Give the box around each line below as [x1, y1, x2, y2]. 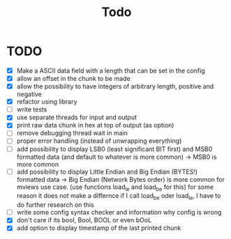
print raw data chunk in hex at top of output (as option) [16, 121, 174, 130]
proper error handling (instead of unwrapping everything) [16, 137, 182, 145]
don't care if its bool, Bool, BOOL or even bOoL [16, 216, 152, 224]
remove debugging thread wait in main [16, 129, 128, 137]
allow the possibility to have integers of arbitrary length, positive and [16, 82, 214, 91]
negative [16, 90, 43, 98]
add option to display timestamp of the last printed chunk [16, 224, 181, 232]
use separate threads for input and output [16, 113, 137, 122]
